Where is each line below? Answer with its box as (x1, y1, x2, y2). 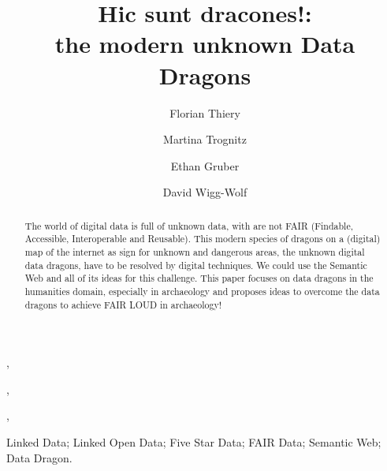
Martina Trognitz (163, 131, 247, 148)
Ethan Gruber (170, 157, 240, 174)
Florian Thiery (169, 104, 240, 121)
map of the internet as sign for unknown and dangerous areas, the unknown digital (24, 245, 365, 258)
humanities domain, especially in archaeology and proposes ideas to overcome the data (24, 284, 380, 297)
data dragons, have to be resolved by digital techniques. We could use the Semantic (24, 258, 367, 271)
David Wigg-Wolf (162, 184, 247, 200)
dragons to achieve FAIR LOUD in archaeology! (24, 297, 221, 311)
